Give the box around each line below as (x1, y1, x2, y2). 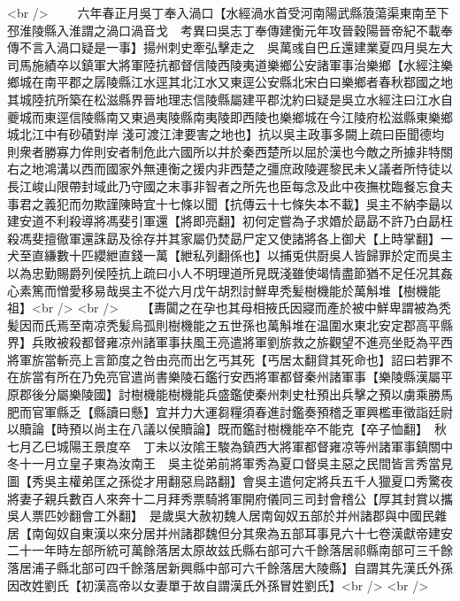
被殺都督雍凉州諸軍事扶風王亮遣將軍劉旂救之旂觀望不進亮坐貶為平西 (56, 333, 453, 351)
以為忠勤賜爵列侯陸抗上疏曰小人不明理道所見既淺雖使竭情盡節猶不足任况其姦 (7, 263, 453, 281)
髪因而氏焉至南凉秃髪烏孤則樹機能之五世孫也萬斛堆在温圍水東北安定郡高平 (7, 315, 441, 334)
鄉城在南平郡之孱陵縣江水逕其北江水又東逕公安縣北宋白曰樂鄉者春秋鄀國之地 (7, 73, 453, 91)
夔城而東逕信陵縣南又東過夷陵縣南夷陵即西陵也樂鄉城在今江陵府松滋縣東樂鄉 (7, 107, 453, 126)
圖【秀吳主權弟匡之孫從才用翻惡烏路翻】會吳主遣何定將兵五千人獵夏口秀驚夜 (7, 472, 453, 490)
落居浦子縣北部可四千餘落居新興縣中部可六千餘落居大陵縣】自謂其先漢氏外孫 (7, 559, 453, 576)
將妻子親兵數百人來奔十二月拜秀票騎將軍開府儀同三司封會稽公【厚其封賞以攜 (7, 489, 453, 507)
